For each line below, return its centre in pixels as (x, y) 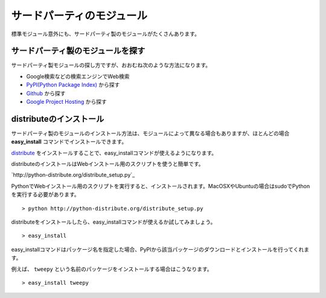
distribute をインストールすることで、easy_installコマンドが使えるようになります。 (114, 153)
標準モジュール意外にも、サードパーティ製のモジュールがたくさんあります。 (106, 34)
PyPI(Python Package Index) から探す (73, 85)
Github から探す (46, 93)
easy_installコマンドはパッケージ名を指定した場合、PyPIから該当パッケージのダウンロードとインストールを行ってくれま (160, 249)
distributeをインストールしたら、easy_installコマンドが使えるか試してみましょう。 (113, 222)
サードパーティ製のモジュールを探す (78, 51)
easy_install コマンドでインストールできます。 (69, 142)
